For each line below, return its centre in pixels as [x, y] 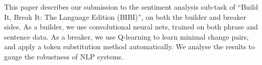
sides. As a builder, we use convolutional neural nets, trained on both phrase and [131, 27]
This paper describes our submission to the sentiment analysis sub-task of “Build [131, 7]
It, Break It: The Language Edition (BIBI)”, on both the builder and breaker [125, 17]
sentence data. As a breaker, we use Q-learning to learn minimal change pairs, [127, 36]
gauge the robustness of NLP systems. [64, 56]
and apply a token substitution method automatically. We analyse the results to [130, 46]
